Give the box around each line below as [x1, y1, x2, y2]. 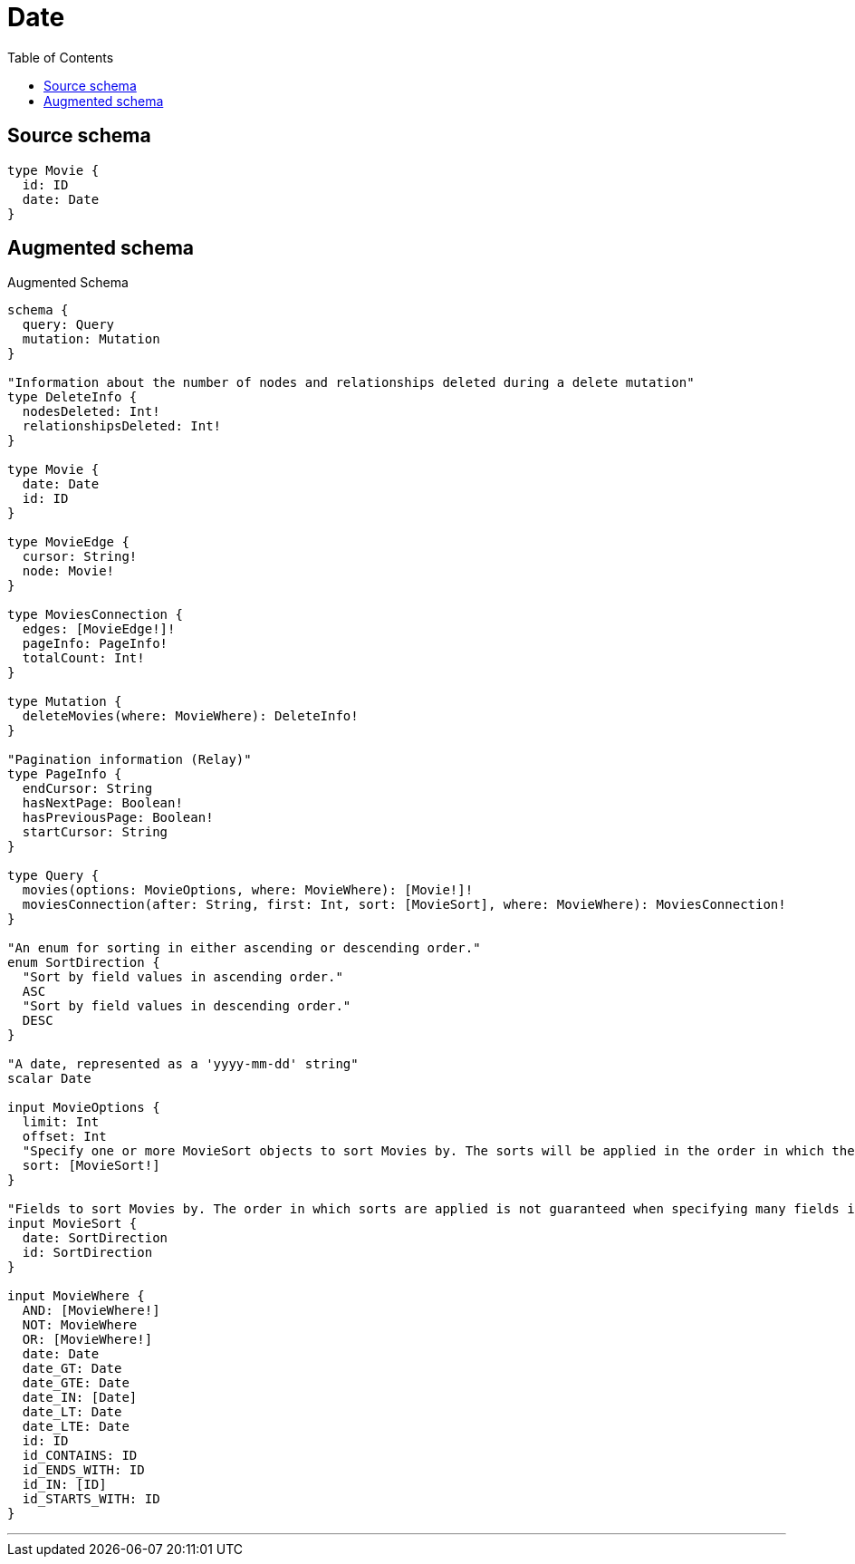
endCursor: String [22, 781, 153, 796]
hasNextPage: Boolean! [22, 796, 183, 811]
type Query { [7, 868, 100, 883]
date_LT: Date [22, 1405, 122, 1420]
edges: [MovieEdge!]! [22, 622, 176, 637]
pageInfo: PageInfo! [22, 636, 168, 652]
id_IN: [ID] [22, 1477, 107, 1492]
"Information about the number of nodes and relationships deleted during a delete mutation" [7, 375, 695, 391]
